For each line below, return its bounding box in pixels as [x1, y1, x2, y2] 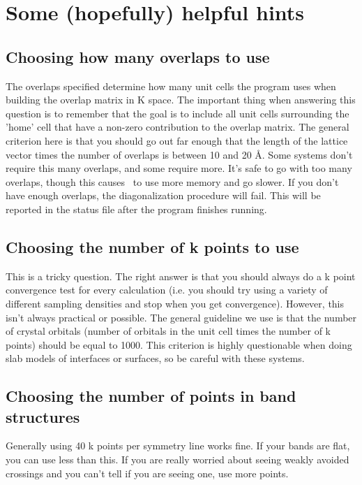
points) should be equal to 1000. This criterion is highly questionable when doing [6, 337, 352, 352]
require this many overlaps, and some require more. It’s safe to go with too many [6, 161, 352, 175]
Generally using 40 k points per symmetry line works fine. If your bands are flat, [6, 438, 350, 453]
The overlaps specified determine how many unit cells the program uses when [6, 78, 336, 93]
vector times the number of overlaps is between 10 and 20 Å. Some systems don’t [6, 147, 353, 161]
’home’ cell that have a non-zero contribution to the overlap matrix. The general [6, 120, 349, 134]
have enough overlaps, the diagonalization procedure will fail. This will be [6, 188, 321, 203]
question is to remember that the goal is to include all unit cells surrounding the [6, 106, 349, 120]
